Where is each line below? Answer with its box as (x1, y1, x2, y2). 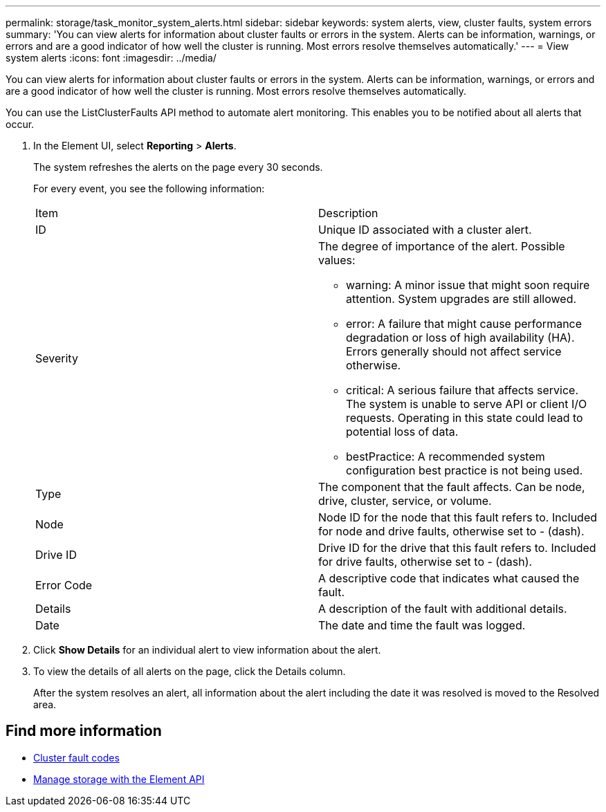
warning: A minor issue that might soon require (346, 278, 590, 292)
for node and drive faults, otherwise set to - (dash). (318, 524, 585, 538)
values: (318, 253, 356, 267)
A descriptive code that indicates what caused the (318, 571, 580, 585)
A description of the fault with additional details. (318, 602, 567, 616)
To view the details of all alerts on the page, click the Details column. (33, 665, 346, 677)
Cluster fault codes (33, 751, 120, 764)
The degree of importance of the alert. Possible (318, 239, 565, 253)
